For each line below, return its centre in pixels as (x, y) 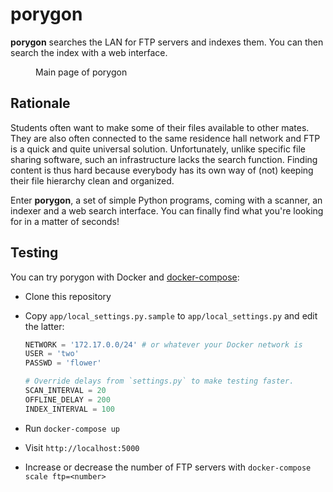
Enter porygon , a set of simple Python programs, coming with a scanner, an (166, 200)
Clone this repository (68, 296)
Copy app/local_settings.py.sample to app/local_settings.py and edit (171, 315)
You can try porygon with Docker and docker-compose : (125, 277)
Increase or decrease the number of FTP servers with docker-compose (168, 467)
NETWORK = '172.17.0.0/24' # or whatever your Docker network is (163, 344)
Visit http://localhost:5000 (82, 447)
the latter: (44, 326)
